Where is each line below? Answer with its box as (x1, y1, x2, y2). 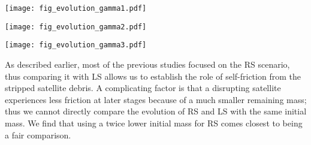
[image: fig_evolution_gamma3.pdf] (5, 41, 147, 50)
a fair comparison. (5, 128, 71, 141)
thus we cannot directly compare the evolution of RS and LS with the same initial (5, 105, 307, 117)
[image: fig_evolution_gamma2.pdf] (5, 22, 147, 31)
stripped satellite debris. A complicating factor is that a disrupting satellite (5, 81, 281, 94)
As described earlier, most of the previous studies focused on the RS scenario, (5, 58, 290, 70)
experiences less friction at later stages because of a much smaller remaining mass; (5, 93, 307, 105)
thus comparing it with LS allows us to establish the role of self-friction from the (5, 70, 301, 82)
